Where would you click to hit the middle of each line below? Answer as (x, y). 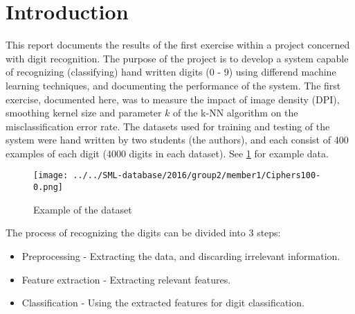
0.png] (48, 187)
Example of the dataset (83, 209)
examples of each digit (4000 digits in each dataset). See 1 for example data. (167, 153)
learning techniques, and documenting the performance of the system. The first (173, 85)
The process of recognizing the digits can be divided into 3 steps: (143, 233)
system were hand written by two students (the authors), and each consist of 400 (177, 140)
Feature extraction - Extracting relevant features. (126, 279)
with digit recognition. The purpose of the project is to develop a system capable (177, 58)
